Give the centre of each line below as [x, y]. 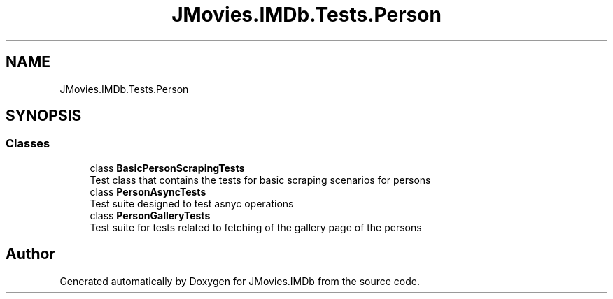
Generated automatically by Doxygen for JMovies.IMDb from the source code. [240, 281]
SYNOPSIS [44, 116]
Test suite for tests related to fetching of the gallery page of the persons [256, 227]
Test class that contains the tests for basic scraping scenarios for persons [260, 180]
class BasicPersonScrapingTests [167, 168]
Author [30, 254]
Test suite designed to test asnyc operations [192, 203]
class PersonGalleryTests [150, 215]
